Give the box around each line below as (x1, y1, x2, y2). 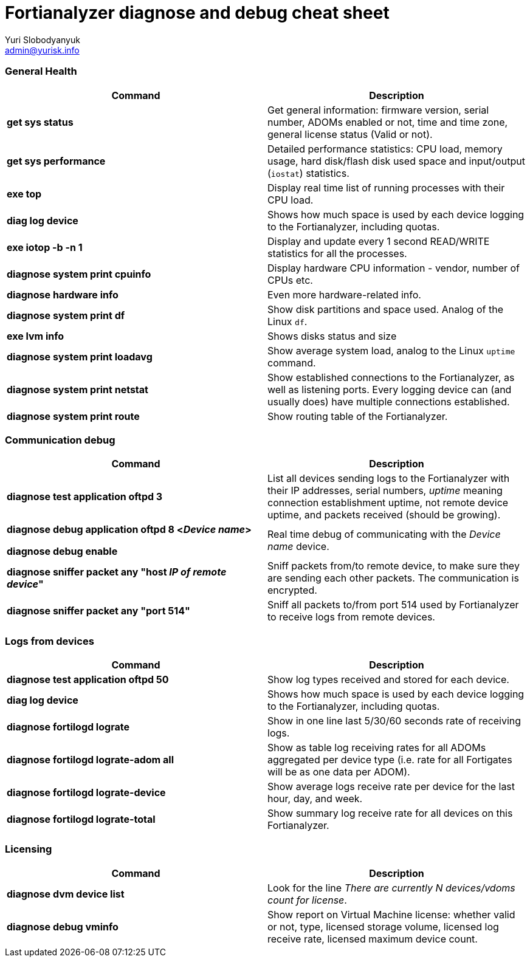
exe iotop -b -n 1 (7, 241, 83, 253)
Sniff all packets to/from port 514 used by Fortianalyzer (267, 599, 519, 611)
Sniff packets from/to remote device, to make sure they (267, 560, 520, 572)
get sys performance (7, 154, 106, 167)
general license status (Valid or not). (267, 128, 433, 140)
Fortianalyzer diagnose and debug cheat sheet (5, 2, 390, 23)
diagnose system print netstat (7, 383, 148, 396)
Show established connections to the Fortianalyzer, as (267, 371, 515, 383)
